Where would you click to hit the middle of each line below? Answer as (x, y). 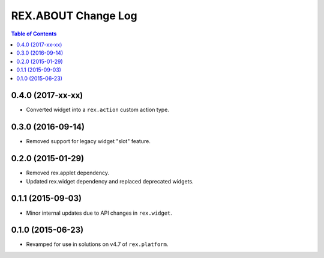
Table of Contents (34, 34)
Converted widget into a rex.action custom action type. (97, 110)
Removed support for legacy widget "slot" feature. (88, 141)
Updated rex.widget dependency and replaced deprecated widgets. (110, 181)
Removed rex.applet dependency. (68, 173)
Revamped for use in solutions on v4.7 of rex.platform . (97, 244)
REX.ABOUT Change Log (74, 16)
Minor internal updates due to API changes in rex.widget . (99, 213)
